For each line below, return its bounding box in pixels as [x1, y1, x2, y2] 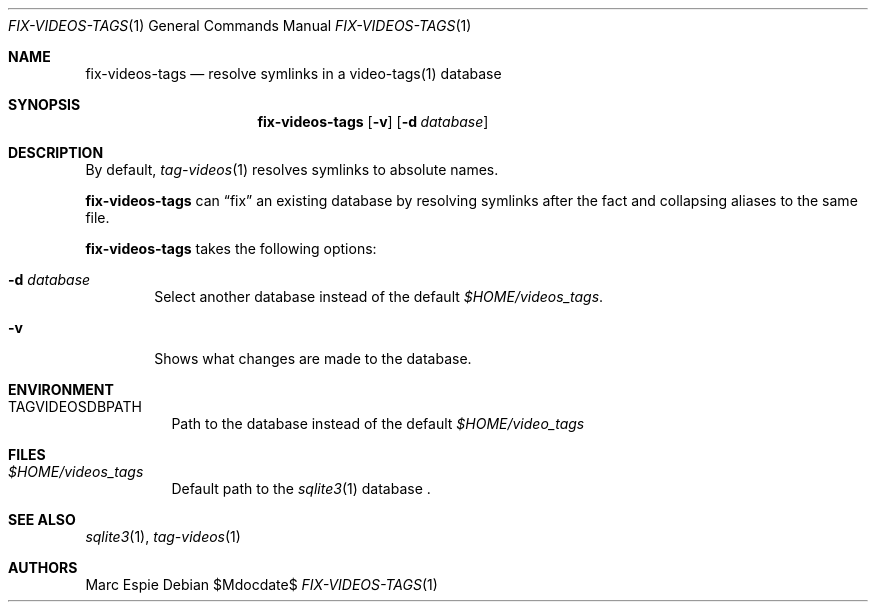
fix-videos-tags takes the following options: [85, 240, 377, 257]
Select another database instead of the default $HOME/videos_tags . [154, 288, 604, 305]
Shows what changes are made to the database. [154, 350, 472, 367]
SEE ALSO [8, 511, 76, 528]
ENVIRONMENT [8, 381, 114, 398]
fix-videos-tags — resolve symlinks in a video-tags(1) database [85, 65, 502, 82]
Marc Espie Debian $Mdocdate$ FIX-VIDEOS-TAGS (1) [85, 576, 438, 593]
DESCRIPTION [8, 144, 104, 161]
